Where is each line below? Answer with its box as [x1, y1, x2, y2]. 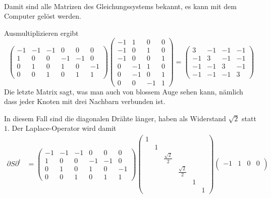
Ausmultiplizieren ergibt [4, 27, 79, 38]
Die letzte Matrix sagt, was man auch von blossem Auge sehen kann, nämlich [4, 86, 243, 96]
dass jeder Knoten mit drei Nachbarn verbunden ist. [4, 96, 166, 107]
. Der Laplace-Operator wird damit [8, 123, 117, 133]
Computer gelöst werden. [4, 11, 81, 21]
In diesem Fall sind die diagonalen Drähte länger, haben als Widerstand [4, 113, 226, 123]
